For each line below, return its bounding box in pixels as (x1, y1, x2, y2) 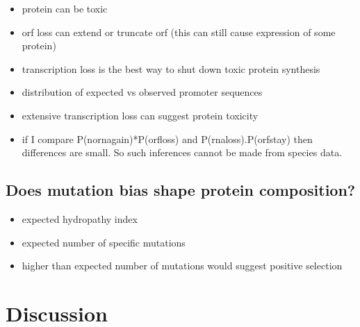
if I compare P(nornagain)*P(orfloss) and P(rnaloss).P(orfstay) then (22, 131, 313, 146)
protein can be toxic (22, 1, 108, 15)
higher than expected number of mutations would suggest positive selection (22, 258, 343, 273)
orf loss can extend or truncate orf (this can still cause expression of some (22, 24, 336, 39)
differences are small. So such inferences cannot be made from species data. (22, 145, 343, 160)
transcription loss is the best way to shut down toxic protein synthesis (22, 61, 320, 76)
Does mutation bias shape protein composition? (6, 179, 356, 201)
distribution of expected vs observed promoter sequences (22, 85, 263, 99)
